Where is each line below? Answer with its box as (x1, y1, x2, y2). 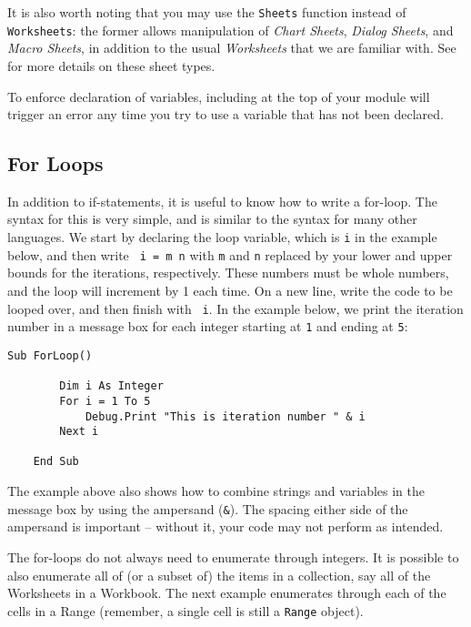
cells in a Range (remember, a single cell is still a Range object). (7, 601, 364, 620)
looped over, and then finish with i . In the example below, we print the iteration (7, 298, 464, 318)
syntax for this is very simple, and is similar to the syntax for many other (7, 209, 417, 228)
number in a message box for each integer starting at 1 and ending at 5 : (7, 317, 408, 336)
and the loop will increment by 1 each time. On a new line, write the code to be (7, 280, 453, 299)
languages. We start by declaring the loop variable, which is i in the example (7, 228, 437, 247)
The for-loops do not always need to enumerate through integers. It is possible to (7, 547, 459, 566)
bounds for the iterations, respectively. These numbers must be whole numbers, (7, 263, 449, 282)
